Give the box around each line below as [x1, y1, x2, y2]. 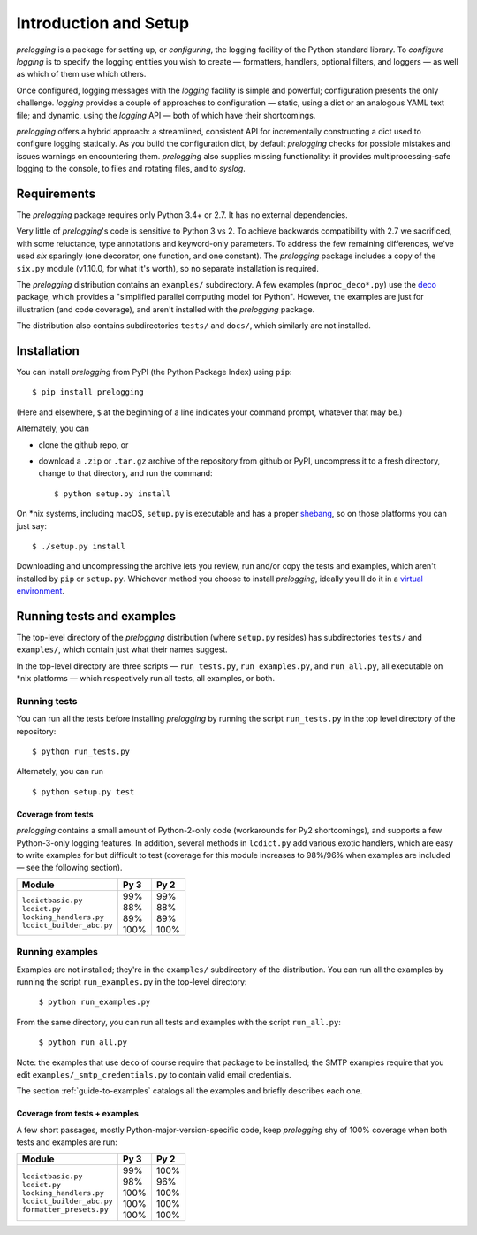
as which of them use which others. [16, 69, 147, 80]
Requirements [16, 186, 96, 201]
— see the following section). [16, 863, 123, 873]
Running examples [16, 946, 99, 958]
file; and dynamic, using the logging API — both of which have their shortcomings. [16, 110, 316, 120]
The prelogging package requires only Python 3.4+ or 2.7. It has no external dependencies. [16, 209, 348, 220]
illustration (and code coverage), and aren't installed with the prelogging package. [16, 303, 315, 314]
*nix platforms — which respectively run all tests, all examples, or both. [16, 673, 276, 684]
